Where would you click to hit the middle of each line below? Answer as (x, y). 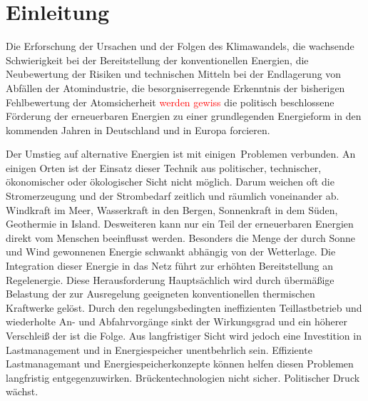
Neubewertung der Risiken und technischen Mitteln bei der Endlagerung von (174, 74)
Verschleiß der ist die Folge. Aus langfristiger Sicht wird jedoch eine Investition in (184, 335)
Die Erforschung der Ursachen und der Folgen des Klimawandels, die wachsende (180, 46)
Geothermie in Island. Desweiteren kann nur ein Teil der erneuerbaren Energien (180, 224)
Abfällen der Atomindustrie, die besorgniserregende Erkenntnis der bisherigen (175, 87)
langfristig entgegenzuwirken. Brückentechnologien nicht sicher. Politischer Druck (183, 377)
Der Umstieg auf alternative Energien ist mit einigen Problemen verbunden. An (181, 154)
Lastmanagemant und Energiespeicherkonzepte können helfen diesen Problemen (180, 364)
